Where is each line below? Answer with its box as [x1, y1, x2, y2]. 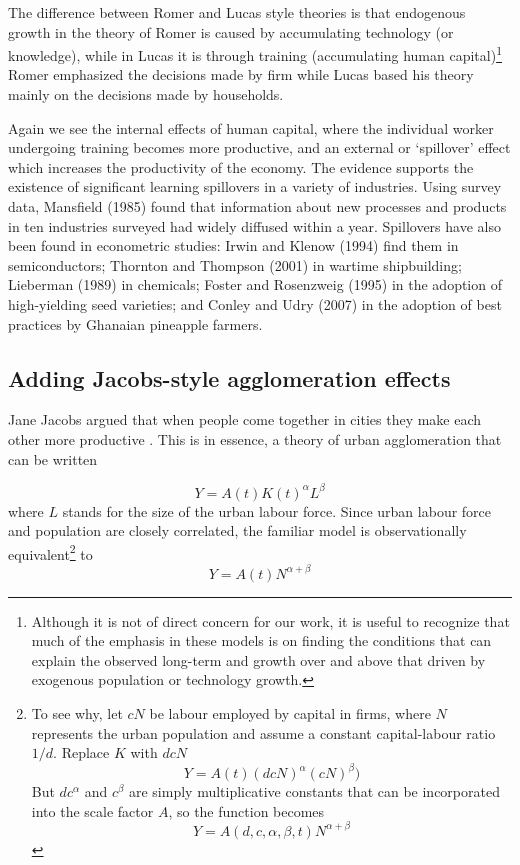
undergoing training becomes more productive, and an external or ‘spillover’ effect [8, 137, 511, 158]
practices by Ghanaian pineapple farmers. [8, 313, 263, 334]
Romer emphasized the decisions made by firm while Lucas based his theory [8, 64, 474, 85]
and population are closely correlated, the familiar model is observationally [8, 520, 467, 541]
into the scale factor [31, 800, 154, 821]
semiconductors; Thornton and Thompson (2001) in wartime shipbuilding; [8, 254, 462, 275]
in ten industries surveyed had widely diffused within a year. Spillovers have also [8, 215, 501, 236]
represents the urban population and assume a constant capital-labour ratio [31, 722, 496, 743]
